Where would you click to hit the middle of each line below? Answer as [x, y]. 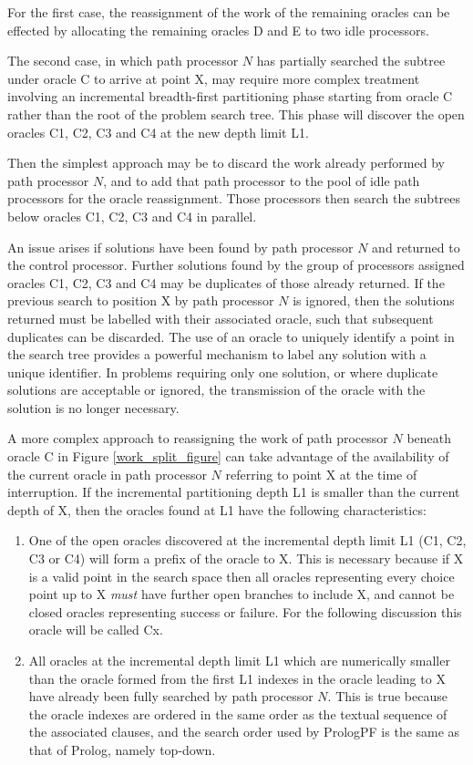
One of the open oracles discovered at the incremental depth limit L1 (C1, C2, [247, 540]
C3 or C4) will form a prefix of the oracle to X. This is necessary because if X [246, 558]
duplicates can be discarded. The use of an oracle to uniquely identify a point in [231, 336]
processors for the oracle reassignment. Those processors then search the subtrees [234, 198]
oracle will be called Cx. [96, 630]
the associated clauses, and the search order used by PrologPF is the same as [244, 732]
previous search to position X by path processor [141, 300]
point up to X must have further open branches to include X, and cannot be [242, 594]
